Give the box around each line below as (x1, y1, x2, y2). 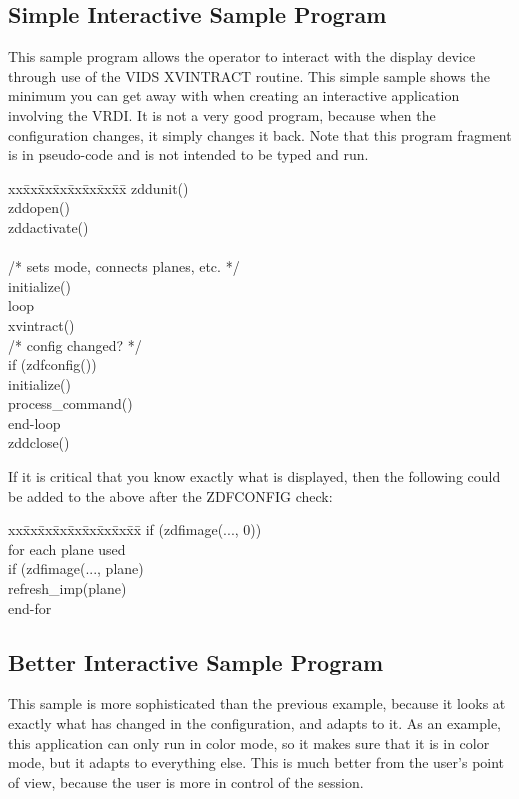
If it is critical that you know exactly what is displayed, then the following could (8, 466, 501, 487)
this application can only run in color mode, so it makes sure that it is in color (8, 732, 490, 753)
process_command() (8, 393, 133, 414)
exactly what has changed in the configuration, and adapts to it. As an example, (8, 713, 502, 734)
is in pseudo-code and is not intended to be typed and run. (8, 144, 369, 165)
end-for (8, 597, 52, 618)
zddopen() (8, 197, 70, 218)
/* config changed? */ (8, 334, 142, 355)
